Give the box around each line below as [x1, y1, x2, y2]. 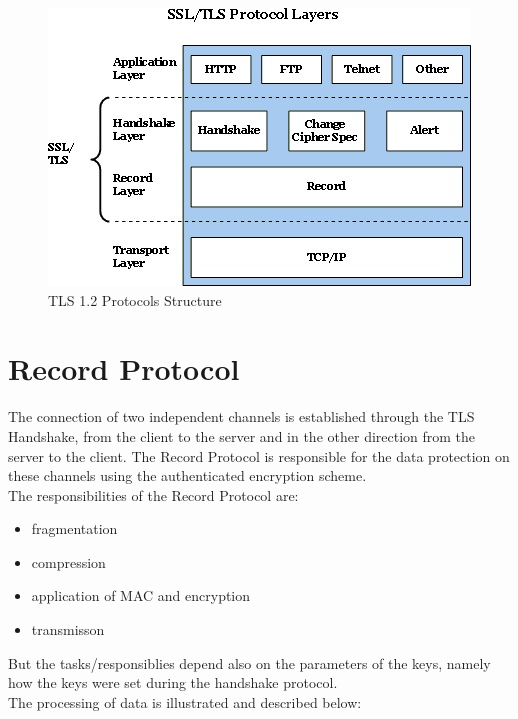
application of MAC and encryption [31, 585, 251, 606]
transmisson [31, 619, 105, 640]
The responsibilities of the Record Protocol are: [8, 484, 299, 505]
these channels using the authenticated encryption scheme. [8, 465, 367, 486]
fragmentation [31, 518, 118, 539]
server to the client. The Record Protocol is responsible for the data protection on [8, 445, 510, 466]
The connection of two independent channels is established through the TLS [8, 406, 475, 427]
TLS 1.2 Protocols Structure [48, 289, 222, 310]
